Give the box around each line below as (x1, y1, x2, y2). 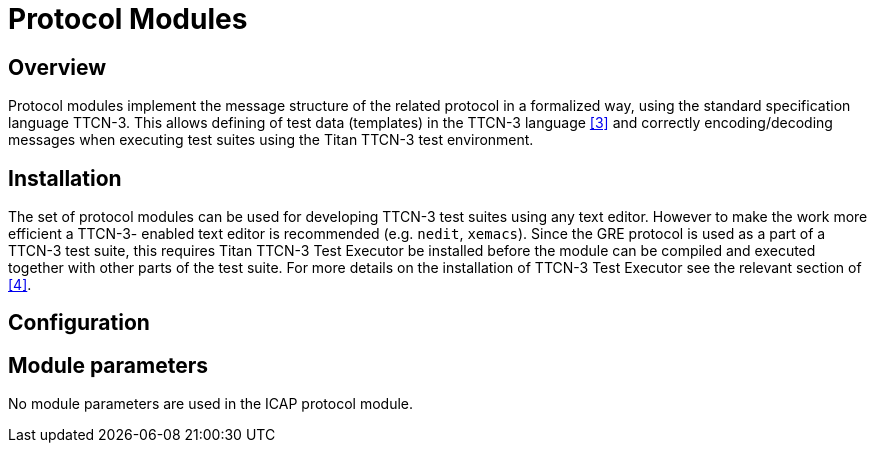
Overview (8, 54, 107, 80)
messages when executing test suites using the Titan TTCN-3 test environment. (8, 131, 534, 149)
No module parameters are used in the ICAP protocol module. (8, 395, 414, 413)
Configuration (8, 310, 150, 336)
